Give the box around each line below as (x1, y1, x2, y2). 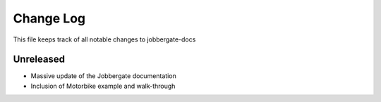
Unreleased (13, 53, 66, 65)
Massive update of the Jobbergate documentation (30, 72, 176, 80)
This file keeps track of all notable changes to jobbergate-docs (13, 35, 196, 44)
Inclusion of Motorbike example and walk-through (30, 82, 176, 90)
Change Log (13, 11, 86, 26)
